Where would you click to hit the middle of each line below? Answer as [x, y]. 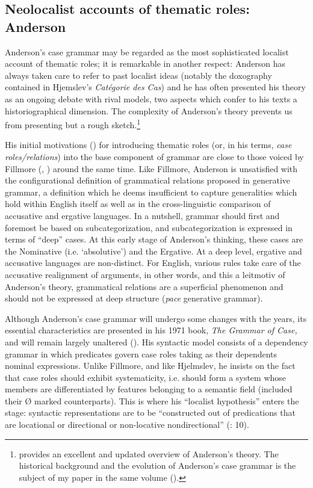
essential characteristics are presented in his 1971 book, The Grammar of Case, [151, 330]
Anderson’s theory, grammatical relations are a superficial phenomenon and [144, 286]
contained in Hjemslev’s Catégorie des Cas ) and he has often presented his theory [155, 87]
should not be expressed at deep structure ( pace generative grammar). [134, 298]
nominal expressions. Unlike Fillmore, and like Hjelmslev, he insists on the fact [150, 366]
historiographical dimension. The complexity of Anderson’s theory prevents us [149, 110]
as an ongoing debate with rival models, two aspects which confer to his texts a [151, 98]
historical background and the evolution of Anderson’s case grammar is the [157, 465]
